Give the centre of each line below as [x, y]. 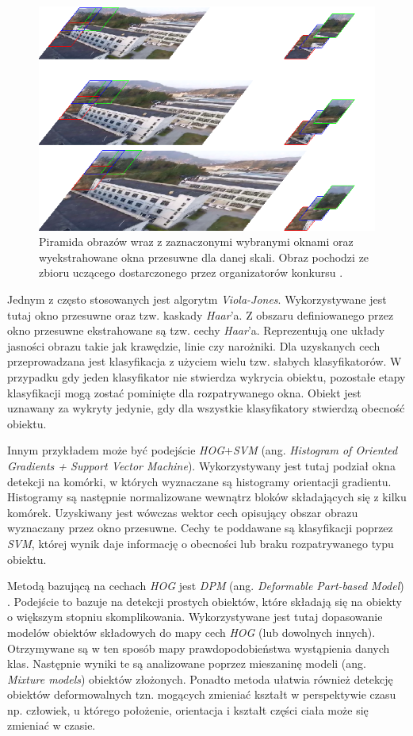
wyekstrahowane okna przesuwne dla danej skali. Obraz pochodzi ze [204, 257]
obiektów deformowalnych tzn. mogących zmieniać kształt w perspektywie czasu [202, 694]
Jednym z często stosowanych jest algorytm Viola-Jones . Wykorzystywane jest [197, 299]
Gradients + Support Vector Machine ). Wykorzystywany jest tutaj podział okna [201, 465]
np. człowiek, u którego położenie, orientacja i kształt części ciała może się [188, 709]
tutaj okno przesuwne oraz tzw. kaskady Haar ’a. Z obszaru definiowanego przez [201, 314]
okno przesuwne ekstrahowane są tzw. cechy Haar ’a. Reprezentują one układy [196, 330]
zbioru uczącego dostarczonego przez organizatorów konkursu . [191, 272]
